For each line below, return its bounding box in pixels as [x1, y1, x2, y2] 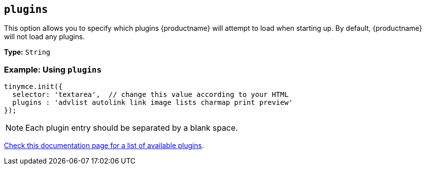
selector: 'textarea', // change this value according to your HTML [12, 90, 289, 99]
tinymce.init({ [4, 83, 63, 91]
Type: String [4, 48, 51, 57]
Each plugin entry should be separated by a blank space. [25, 123, 238, 133]
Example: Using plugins [4, 64, 102, 75]
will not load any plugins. [4, 32, 85, 41]
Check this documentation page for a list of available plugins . [4, 141, 204, 150]
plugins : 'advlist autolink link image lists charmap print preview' [12, 98, 293, 107]
